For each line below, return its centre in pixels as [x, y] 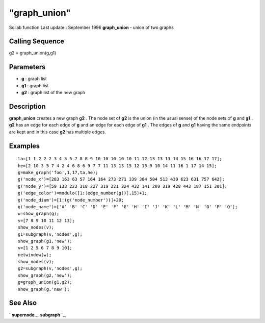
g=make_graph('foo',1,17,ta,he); [58, 173]
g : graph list [34, 79]
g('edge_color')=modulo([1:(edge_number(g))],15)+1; [82, 193]
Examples [25, 146]
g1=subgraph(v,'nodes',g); [50, 234]
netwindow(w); [35, 255]
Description [27, 106]
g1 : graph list [35, 85]
